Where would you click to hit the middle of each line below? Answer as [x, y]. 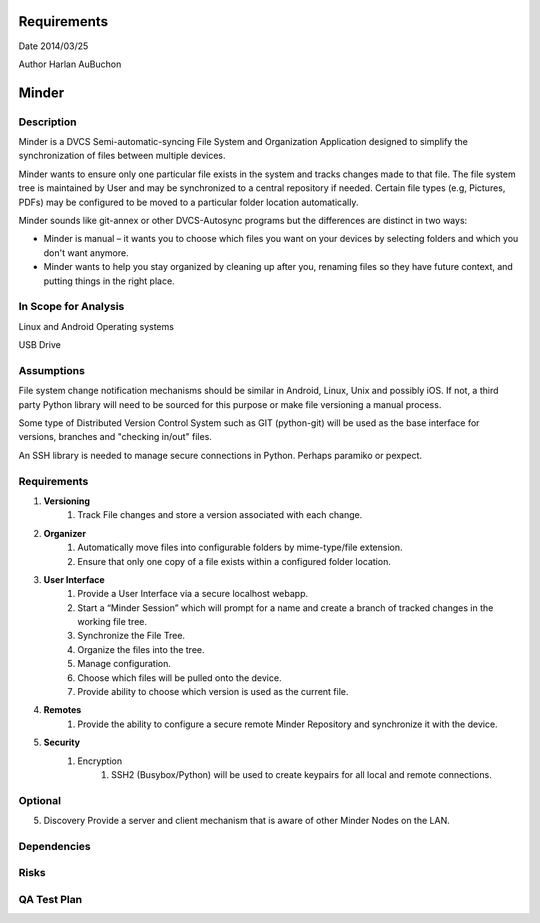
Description [47, 122]
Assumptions [51, 370]
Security [61, 742]
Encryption [100, 761]
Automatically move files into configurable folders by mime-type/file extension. [240, 547]
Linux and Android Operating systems [96, 326]
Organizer [65, 533]
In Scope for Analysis [71, 307]
